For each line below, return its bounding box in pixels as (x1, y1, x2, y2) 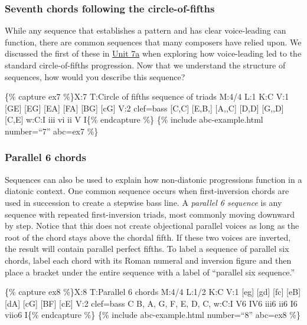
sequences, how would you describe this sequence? (5, 70, 185, 83)
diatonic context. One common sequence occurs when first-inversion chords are (5, 185, 289, 197)
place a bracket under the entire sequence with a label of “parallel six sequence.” (5, 265, 295, 278)
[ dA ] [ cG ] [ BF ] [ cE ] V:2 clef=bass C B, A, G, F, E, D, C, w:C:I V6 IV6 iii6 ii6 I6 (5, 297, 298, 309)
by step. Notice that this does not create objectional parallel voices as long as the (5, 219, 299, 232)
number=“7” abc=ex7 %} (5, 124, 99, 137)
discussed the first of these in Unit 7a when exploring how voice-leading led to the (5, 47, 302, 60)
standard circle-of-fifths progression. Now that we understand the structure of (5, 59, 286, 71)
